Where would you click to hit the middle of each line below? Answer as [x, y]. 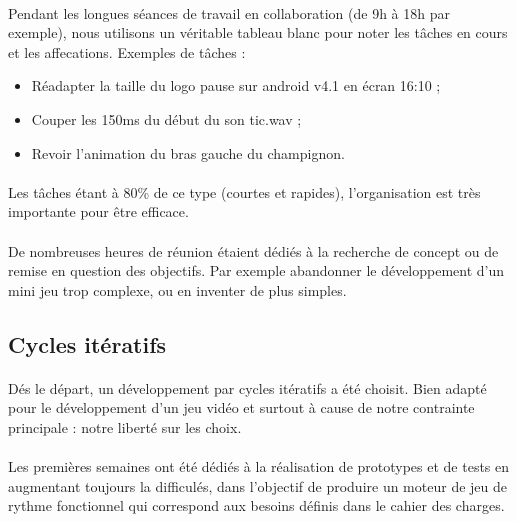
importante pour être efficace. [98, 211]
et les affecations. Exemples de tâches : [127, 51]
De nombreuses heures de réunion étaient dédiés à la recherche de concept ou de [253, 250]
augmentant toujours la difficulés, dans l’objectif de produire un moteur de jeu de [257, 485]
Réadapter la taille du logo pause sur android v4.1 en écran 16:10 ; [236, 85]
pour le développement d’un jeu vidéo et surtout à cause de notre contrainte [241, 407]
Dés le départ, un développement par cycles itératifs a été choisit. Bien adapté [247, 387]
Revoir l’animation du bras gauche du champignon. [188, 152]
